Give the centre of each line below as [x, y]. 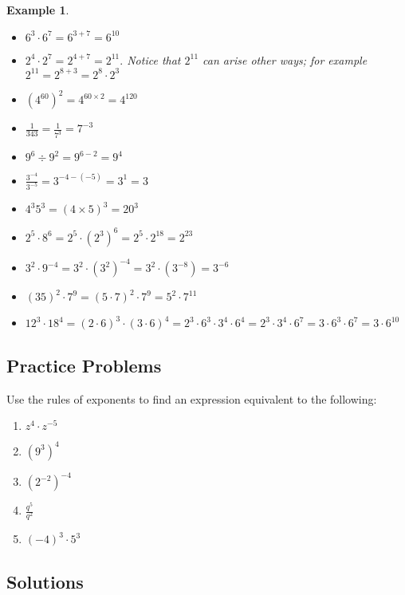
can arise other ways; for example [285, 59]
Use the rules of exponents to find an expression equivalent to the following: [192, 398]
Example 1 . [38, 10]
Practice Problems [84, 365]
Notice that [154, 59]
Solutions [45, 581]
